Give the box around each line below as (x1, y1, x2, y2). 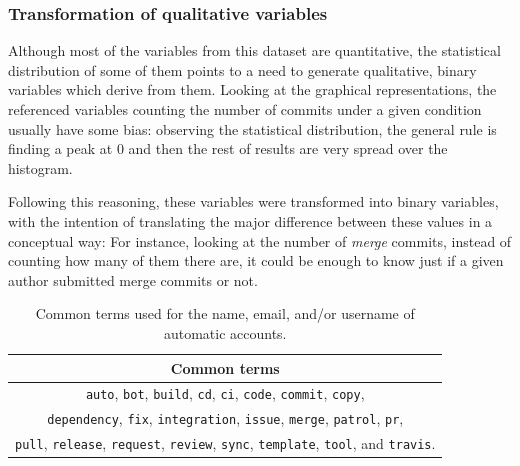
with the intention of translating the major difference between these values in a (8, 210, 493, 231)
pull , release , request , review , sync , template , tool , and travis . (15, 433, 436, 454)
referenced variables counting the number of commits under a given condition (8, 99, 482, 119)
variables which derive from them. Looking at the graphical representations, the (8, 79, 497, 100)
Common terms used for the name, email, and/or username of (35, 303, 415, 324)
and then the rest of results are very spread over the (128, 138, 448, 159)
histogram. (8, 157, 73, 178)
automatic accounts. (163, 322, 287, 343)
